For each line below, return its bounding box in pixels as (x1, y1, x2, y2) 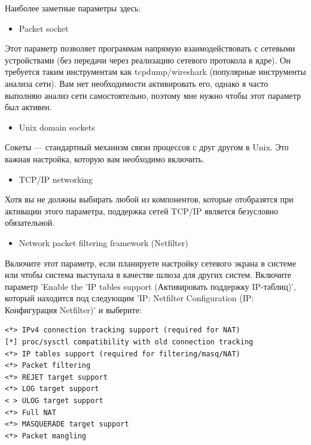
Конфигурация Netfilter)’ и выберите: (5, 303, 142, 316)
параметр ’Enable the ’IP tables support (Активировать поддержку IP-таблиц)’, (5, 280, 296, 292)
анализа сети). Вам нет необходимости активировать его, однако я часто (5, 77, 269, 89)
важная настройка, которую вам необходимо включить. (5, 152, 205, 165)
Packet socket (19, 22, 69, 34)
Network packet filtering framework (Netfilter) (19, 236, 188, 249)
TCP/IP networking (19, 172, 93, 185)
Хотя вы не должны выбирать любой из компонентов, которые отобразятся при (5, 193, 294, 205)
